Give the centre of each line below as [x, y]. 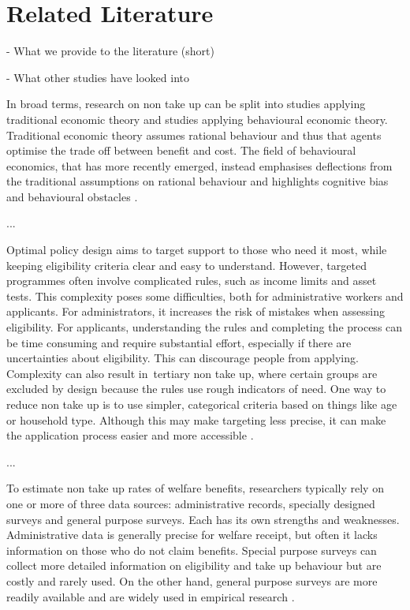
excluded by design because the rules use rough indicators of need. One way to [196, 389]
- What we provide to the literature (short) [110, 51]
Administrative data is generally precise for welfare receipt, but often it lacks [192, 535]
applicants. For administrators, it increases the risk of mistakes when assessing [196, 311]
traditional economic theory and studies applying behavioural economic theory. [197, 119]
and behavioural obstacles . [72, 196]
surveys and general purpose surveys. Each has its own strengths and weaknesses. [203, 519]
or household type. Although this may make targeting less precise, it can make [196, 419]
